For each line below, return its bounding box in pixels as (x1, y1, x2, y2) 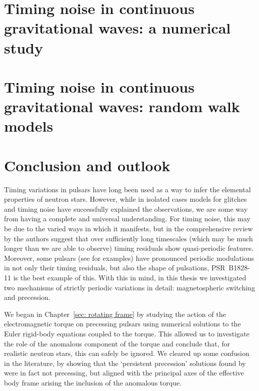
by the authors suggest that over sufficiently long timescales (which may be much (4, 233, 253, 243)
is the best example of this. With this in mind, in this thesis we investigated (13, 272, 246, 282)
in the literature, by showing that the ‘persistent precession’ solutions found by (4, 357, 246, 368)
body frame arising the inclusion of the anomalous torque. (4, 377, 182, 387)
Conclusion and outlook (4, 155, 170, 175)
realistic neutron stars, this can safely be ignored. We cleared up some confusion (4, 348, 249, 358)
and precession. (4, 292, 50, 302)
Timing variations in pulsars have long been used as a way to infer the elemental (4, 184, 251, 194)
